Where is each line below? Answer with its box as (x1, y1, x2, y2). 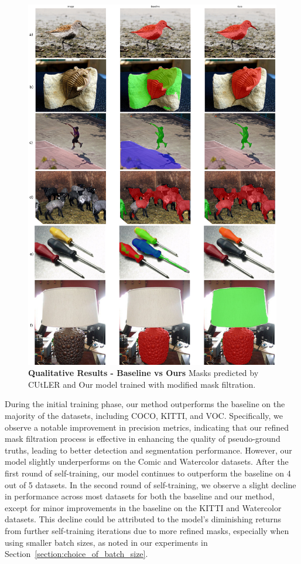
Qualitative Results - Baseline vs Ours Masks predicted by (28, 367, 259, 379)
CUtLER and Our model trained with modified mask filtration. (28, 378, 256, 390)
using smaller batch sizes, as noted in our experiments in (5, 536, 208, 548)
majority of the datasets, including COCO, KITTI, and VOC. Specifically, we (5, 409, 283, 422)
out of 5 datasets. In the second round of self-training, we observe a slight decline (5, 478, 296, 491)
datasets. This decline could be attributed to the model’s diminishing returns (5, 513, 281, 525)
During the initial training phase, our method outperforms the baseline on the (5, 398, 285, 410)
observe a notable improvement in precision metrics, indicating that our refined (5, 421, 289, 433)
